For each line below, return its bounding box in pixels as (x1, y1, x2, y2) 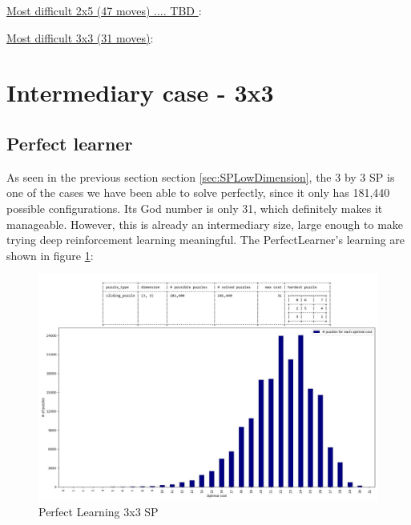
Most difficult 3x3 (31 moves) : (6, 29, 154, 46)
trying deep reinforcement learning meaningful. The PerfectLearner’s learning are (6, 231, 405, 248)
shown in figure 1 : (6, 246, 94, 263)
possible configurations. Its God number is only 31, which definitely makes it (6, 199, 383, 216)
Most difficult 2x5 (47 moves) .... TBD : (6, 2, 202, 18)
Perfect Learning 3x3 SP (38, 503, 159, 520)
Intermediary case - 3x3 (6, 76, 274, 109)
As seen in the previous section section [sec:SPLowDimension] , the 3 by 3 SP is (6, 168, 395, 185)
